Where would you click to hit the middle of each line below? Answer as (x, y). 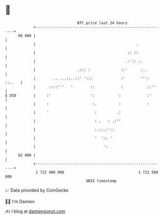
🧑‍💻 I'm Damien (20, 201)
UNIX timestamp (101, 181)
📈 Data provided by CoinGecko (37, 190)
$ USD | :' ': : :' (78, 95)
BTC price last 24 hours (102, 23)
